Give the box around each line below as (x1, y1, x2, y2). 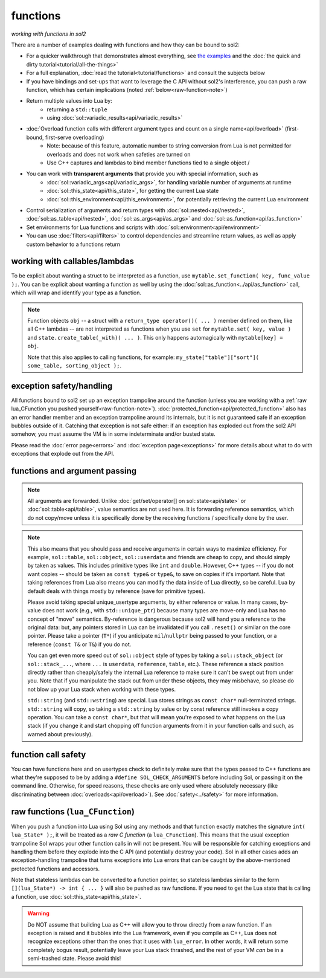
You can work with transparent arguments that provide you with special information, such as (26, 170, 259, 178)
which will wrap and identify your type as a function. (11, 289, 142, 296)
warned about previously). (27, 730, 93, 737)
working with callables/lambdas (11, 256, 134, 267)
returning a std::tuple (46, 106, 108, 113)
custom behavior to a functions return (26, 241, 121, 248)
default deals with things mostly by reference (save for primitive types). (27, 587, 205, 595)
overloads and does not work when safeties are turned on (46, 151, 191, 158)
